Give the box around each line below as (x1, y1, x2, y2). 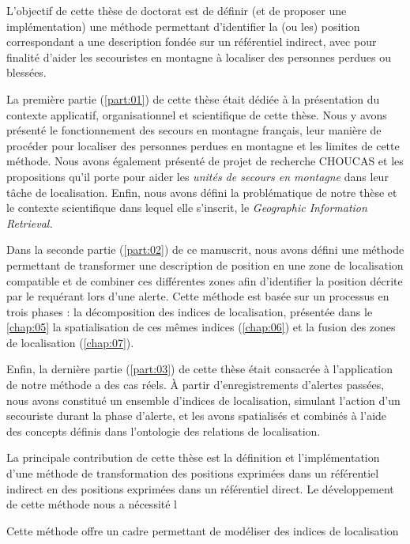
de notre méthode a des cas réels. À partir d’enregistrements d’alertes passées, (6, 376, 385, 393)
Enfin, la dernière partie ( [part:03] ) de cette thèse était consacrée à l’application (6, 361, 393, 377)
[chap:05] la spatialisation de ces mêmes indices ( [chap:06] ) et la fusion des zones (6, 319, 396, 335)
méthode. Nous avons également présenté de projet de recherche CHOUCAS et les (6, 153, 404, 169)
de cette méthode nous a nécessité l (6, 496, 178, 512)
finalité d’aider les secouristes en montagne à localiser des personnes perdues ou (6, 48, 391, 65)
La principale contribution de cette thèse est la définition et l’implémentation (6, 449, 380, 466)
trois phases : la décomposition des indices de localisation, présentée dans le (6, 303, 373, 319)
